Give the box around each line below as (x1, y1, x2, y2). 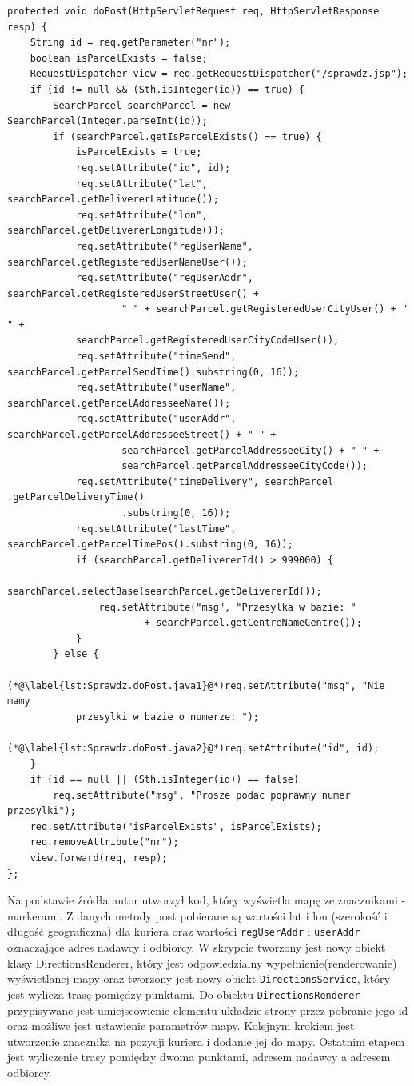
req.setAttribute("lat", (75, 178, 208, 190)
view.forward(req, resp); (30, 852, 168, 864)
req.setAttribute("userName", (75, 382, 237, 394)
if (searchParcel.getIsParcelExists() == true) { (53, 130, 322, 142)
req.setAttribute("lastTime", (75, 523, 237, 535)
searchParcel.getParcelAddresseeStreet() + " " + (7, 429, 277, 441)
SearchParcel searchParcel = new (53, 99, 231, 111)
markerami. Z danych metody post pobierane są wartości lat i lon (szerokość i (7, 907, 388, 924)
